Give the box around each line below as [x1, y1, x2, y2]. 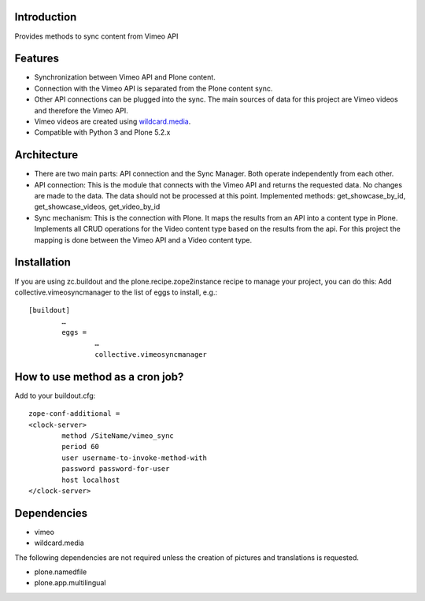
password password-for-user [61, 465, 170, 473]
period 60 [61, 442, 100, 451]
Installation [14, 256, 71, 269]
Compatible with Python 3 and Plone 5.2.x [34, 128, 171, 137]
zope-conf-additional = [28, 410, 120, 418]
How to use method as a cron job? [14, 370, 184, 384]
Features [14, 52, 59, 65]
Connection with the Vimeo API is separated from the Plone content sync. [34, 83, 273, 93]
